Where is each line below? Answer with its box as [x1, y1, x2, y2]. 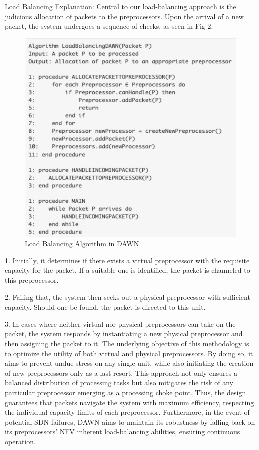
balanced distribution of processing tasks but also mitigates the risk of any [5, 377, 233, 388]
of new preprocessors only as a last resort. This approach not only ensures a [5, 367, 237, 378]
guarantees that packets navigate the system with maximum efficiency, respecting [5, 397, 254, 407]
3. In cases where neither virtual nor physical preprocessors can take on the [5, 318, 236, 329]
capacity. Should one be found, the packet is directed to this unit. [5, 302, 206, 312]
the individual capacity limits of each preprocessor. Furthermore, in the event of [5, 407, 250, 417]
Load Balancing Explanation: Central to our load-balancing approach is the [5, 1, 236, 11]
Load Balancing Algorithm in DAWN [25, 238, 139, 249]
